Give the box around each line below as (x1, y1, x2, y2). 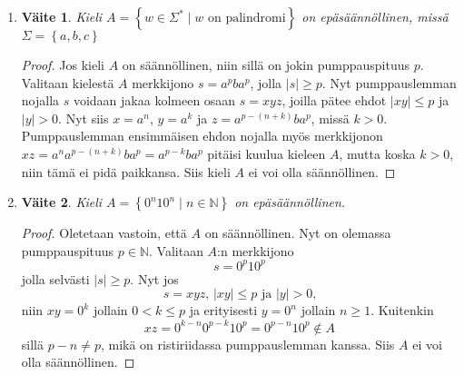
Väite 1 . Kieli (21, 7, 103, 25)
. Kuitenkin (370, 301, 434, 320)
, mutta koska (339, 143, 416, 163)
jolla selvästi (21, 269, 90, 288)
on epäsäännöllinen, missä (301, 7, 449, 25)
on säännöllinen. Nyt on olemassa (204, 223, 391, 242)
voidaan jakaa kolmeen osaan (73, 91, 236, 110)
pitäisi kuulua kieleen (207, 143, 326, 163)
